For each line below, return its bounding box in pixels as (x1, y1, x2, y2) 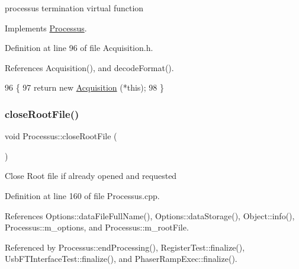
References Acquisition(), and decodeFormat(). (5, 61, 174, 73)
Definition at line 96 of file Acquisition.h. (5, 41, 153, 54)
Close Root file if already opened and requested (5, 169, 177, 182)
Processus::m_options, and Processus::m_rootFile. (5, 221, 189, 233)
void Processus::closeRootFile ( (5, 130, 117, 142)
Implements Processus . (5, 21, 87, 34)
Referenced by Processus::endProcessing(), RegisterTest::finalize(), (5, 241, 245, 253)
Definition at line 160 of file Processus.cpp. (5, 189, 160, 201)
